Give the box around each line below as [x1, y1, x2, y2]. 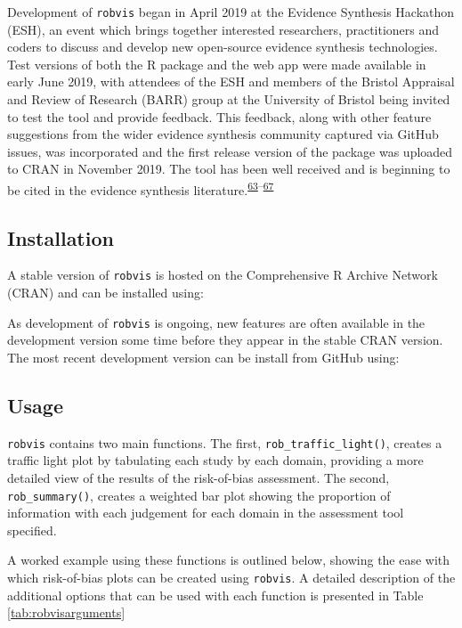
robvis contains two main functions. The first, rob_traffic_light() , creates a [7, 433, 442, 452]
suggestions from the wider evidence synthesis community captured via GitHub [7, 125, 439, 143]
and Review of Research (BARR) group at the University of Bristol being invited [7, 90, 450, 109]
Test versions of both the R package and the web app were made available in [7, 54, 426, 73]
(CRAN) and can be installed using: [7, 283, 204, 302]
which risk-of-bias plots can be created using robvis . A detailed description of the [7, 568, 456, 587]
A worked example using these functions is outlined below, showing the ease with [7, 551, 450, 569]
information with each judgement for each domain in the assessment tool [7, 503, 404, 522]
